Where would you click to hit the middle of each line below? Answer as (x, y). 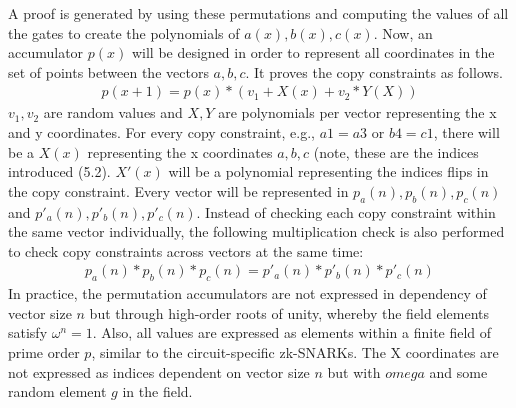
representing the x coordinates (180, 151)
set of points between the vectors (108, 71)
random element (57, 391)
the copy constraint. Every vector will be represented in (178, 190)
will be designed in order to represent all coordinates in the (313, 52)
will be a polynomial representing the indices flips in (328, 171)
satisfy (28, 332)
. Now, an (403, 32)
